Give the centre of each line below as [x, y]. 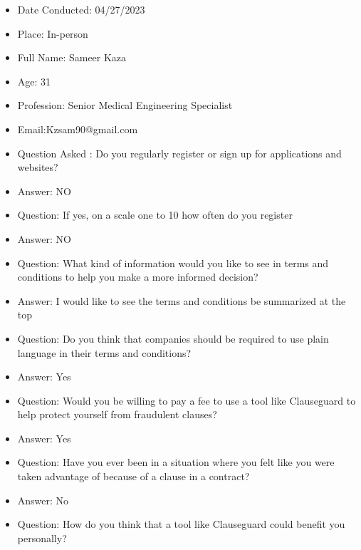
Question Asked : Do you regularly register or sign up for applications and [179, 153]
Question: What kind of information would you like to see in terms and [173, 263]
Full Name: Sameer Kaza [72, 57]
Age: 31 [34, 81]
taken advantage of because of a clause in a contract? [134, 476]
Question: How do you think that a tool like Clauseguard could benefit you [181, 524]
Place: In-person [53, 33]
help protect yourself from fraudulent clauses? [117, 414]
